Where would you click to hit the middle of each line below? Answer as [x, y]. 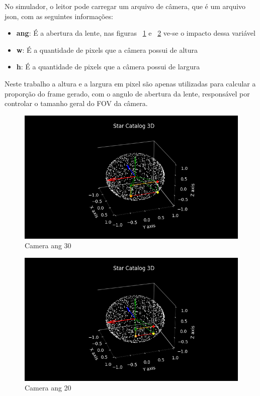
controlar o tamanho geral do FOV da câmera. [76, 103]
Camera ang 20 [48, 388]
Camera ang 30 [48, 245]
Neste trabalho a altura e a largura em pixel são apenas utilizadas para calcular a [130, 83]
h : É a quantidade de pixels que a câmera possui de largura [108, 67]
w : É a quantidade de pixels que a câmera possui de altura [107, 49]
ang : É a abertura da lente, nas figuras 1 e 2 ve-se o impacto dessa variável [136, 33]
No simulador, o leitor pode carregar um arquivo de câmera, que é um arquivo [125, 6]
